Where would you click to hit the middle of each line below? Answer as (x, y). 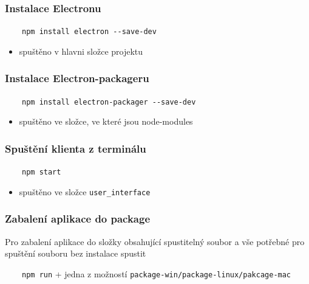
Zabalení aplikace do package (78, 219)
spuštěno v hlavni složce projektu (81, 51)
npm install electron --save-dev (89, 32)
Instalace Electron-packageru (77, 78)
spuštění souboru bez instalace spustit (76, 253)
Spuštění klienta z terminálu (76, 148)
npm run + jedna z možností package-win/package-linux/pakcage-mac (157, 273)
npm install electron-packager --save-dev (109, 102)
